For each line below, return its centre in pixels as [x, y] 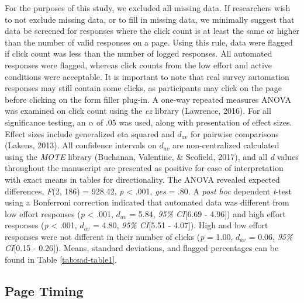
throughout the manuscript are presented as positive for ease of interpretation [144, 168]
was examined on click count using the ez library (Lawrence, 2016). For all [138, 111]
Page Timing [44, 291]
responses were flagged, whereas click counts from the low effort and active [139, 65]
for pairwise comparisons [234, 133]
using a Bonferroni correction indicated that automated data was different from [147, 202]
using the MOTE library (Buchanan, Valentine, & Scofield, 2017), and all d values [152, 156]
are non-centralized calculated [226, 145]
